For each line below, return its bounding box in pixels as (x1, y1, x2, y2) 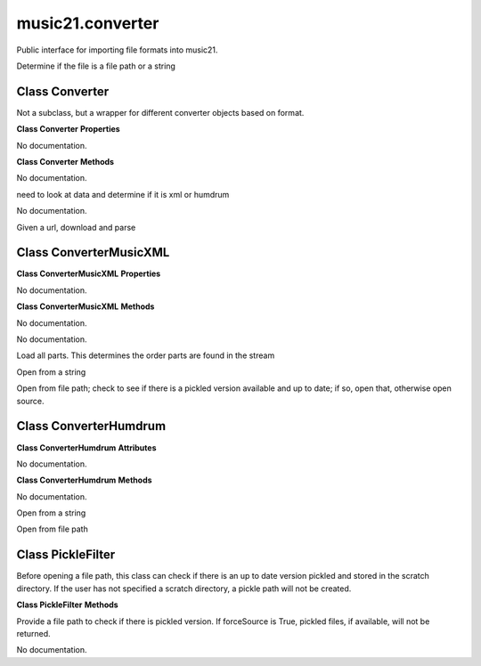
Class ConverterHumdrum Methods (16, 475, 152, 485)
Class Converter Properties (16, 124, 120, 134)
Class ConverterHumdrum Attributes (16, 442, 157, 453)
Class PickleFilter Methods (16, 599, 119, 610)
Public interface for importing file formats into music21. (16, 45, 218, 55)
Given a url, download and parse (16, 222, 136, 232)
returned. (16, 628, 51, 638)
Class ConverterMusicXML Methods (16, 301, 155, 312)
